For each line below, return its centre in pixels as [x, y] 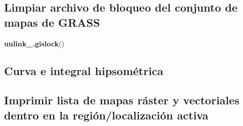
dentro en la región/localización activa [106, 115]
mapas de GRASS [52, 22]
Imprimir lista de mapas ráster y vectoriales [122, 100]
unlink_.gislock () [34, 43]
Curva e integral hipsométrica [84, 70]
